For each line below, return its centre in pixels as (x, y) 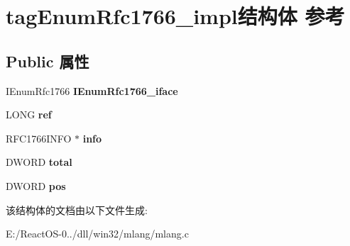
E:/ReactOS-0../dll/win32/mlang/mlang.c (97, 234)
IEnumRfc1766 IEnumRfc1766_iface (92, 90)
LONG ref (29, 114)
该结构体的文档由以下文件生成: (77, 209)
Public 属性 (48, 61)
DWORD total (39, 162)
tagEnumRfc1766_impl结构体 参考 (175, 16)
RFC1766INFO (39, 138)
